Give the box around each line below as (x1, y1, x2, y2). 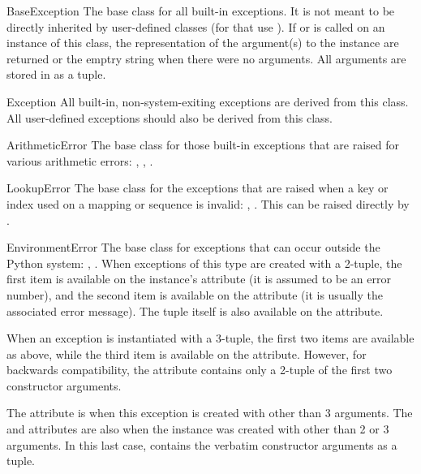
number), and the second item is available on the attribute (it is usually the (6, 286, 383, 303)
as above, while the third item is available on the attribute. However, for (6, 345, 367, 362)
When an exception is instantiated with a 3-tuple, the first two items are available (6, 330, 415, 347)
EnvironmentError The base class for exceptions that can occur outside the (6, 239, 380, 256)
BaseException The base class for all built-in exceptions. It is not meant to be (6, 2, 395, 19)
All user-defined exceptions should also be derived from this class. (6, 109, 333, 126)
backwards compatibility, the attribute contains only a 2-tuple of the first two (6, 361, 393, 378)
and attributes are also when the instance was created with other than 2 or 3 (6, 420, 389, 437)
